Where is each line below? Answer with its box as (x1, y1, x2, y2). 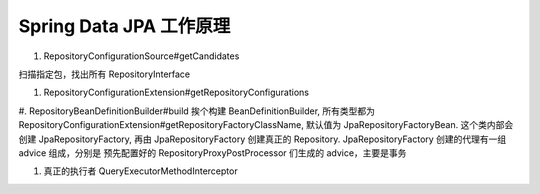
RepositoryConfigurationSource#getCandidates (43, 50, 240, 62)
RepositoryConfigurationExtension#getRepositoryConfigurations (43, 86, 310, 99)
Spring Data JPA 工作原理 (18, 15, 231, 37)
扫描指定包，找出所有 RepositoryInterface (18, 68, 191, 80)
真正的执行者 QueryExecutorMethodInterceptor (43, 165, 239, 177)
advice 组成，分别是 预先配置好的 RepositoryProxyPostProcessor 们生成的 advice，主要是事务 (18, 146, 407, 159)
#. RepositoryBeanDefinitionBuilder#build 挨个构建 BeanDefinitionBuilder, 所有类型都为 (18, 105, 375, 117)
